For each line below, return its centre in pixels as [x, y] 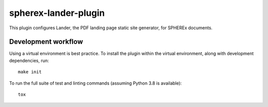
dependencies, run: [29, 60]
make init [30, 72]
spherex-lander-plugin [57, 13]
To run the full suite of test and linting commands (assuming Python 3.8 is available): [96, 83]
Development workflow [46, 42]
